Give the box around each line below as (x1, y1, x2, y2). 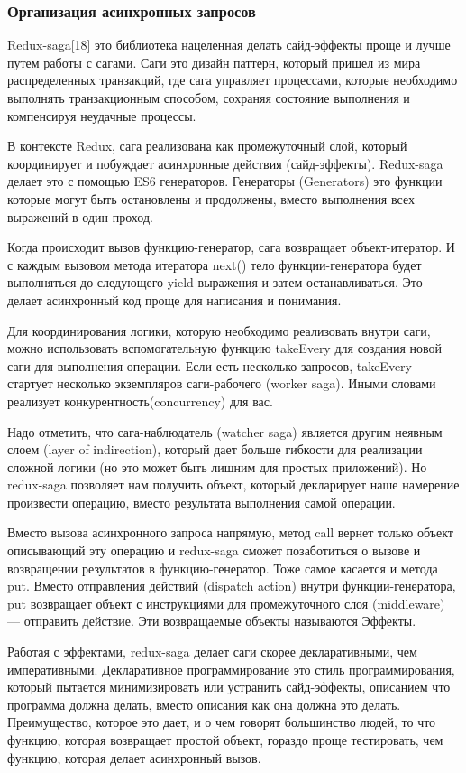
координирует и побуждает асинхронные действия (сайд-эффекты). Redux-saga (7, 154, 443, 172)
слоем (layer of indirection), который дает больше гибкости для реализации (7, 440, 423, 459)
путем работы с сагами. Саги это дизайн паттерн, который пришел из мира (7, 52, 421, 71)
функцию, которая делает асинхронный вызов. (7, 748, 261, 767)
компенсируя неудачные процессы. (7, 106, 196, 125)
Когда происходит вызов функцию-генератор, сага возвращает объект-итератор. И (7, 237, 455, 256)
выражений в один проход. (7, 207, 153, 226)
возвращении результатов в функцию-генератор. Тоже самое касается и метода (7, 558, 438, 577)
